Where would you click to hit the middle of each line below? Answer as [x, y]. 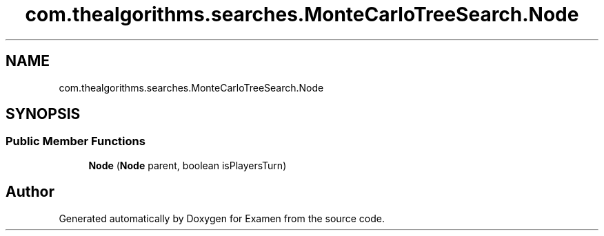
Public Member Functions [75, 141]
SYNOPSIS [43, 114]
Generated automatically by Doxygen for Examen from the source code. [222, 218]
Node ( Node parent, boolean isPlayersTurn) [188, 165]
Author [30, 192]
